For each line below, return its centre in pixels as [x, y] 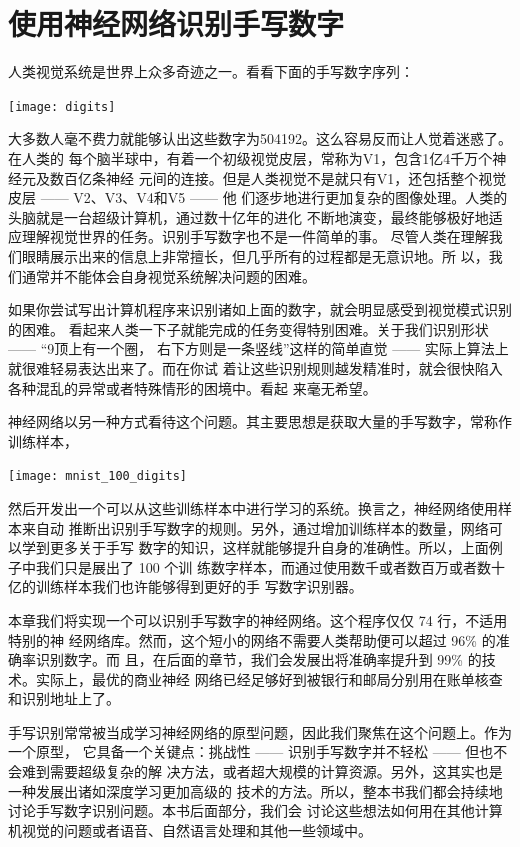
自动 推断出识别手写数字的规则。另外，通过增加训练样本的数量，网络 [262, 527]
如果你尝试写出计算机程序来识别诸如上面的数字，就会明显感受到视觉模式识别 [260, 309]
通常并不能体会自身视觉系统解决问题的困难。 [168, 275]
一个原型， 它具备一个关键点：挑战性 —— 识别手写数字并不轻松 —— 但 [244, 751]
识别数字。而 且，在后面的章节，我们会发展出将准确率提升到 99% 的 [258, 659]
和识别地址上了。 [64, 698]
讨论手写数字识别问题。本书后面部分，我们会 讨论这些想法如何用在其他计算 [255, 810]
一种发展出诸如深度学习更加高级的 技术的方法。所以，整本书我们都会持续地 [255, 790]
